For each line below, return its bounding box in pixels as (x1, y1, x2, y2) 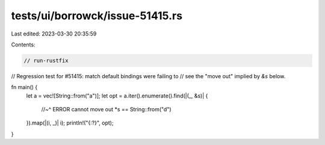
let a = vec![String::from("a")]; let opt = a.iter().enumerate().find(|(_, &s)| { (26, 92, 208, 99)
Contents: (11, 41, 36, 48)
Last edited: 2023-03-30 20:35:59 (11, 30, 97, 37)
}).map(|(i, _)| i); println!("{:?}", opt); (26, 119, 114, 126)
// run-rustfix (23, 57, 69, 64)
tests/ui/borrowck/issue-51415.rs (11, 9, 183, 22)
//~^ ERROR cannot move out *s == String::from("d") (41, 106, 172, 113)
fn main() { (11, 84, 38, 91)
